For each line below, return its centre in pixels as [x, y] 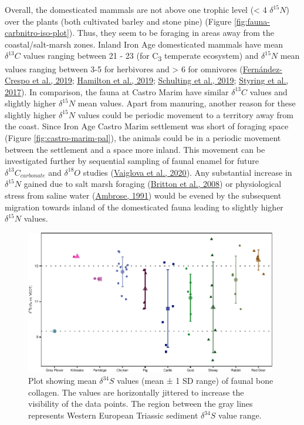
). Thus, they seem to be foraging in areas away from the [171, 33]
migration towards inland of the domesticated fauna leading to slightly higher [144, 207]
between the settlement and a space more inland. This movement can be [135, 149]
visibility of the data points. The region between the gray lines [141, 404]
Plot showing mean [63, 381]
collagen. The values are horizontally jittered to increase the [136, 392]
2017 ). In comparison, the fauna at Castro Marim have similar [117, 91]
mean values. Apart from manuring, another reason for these [187, 103]
